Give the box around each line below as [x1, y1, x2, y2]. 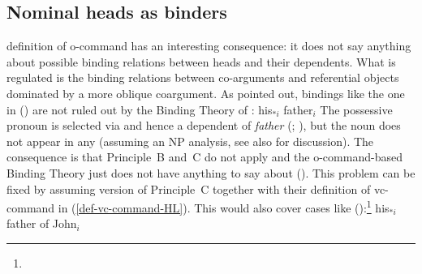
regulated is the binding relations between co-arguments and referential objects [6, 69, 399, 86]
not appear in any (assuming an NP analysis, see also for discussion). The [6, 132, 374, 149]
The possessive [320, 101, 393, 118]
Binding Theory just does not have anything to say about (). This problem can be [6, 164, 416, 181]
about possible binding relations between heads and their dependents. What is [6, 53, 396, 70]
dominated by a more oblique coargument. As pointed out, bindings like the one [6, 84, 405, 101]
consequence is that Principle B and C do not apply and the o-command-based [6, 148, 403, 165]
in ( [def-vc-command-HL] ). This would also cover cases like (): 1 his [58, 197, 390, 216]
